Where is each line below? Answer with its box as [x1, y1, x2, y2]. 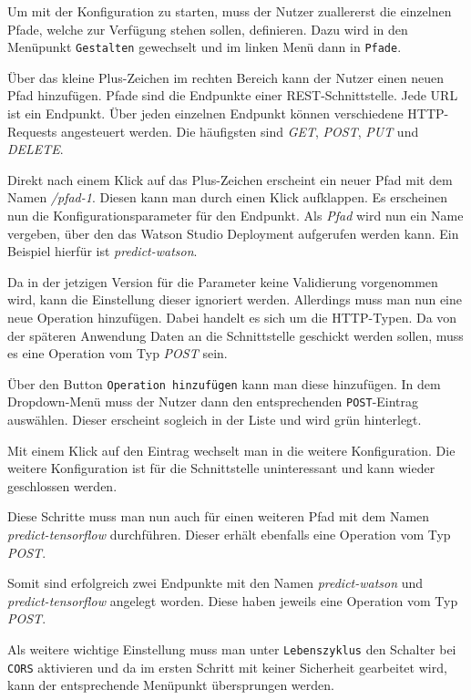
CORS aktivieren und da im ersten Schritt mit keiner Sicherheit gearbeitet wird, [7, 657, 447, 676]
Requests [7, 121, 57, 140]
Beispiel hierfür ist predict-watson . [7, 242, 198, 261]
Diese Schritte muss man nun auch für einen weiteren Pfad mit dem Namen [7, 507, 430, 526]
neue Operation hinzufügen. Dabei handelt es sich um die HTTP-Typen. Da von [7, 307, 457, 326]
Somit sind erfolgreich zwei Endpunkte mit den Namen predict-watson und [7, 573, 424, 592]
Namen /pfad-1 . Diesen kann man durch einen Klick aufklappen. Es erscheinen [7, 188, 447, 207]
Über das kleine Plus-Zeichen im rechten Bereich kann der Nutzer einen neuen [7, 67, 445, 87]
